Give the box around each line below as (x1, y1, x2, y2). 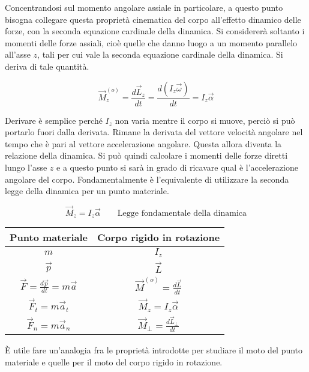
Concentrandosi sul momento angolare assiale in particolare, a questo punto (5, 1, 283, 13)
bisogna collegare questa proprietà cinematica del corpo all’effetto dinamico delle (5, 13, 301, 25)
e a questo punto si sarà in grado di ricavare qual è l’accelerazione (56, 160, 298, 173)
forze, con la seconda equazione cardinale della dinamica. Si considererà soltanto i (5, 25, 305, 37)
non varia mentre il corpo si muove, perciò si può (115, 114, 295, 126)
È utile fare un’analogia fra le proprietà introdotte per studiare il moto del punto (5, 344, 303, 356)
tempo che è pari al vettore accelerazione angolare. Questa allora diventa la (5, 137, 282, 150)
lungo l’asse (5, 160, 47, 173)
